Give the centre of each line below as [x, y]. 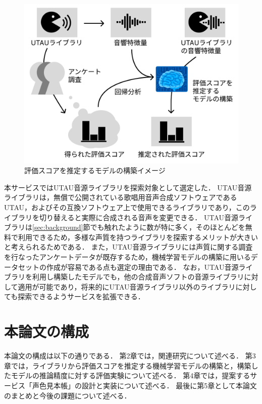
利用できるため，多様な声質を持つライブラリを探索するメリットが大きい [138, 237]
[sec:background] [58, 227]
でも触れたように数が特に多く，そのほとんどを [168, 227]
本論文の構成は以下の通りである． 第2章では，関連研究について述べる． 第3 [130, 356]
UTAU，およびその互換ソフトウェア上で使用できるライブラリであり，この [127, 207]
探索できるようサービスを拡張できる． [81, 296]
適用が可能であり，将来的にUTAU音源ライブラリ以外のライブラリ [127, 286]
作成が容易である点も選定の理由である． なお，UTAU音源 [142, 267]
